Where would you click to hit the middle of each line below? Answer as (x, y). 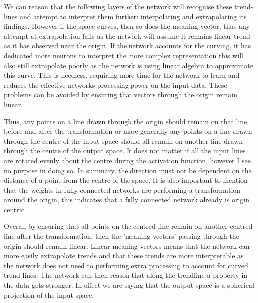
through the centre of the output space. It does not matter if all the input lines (125, 151)
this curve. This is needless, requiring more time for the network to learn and (122, 75)
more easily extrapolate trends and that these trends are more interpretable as (124, 255)
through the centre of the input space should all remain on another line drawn (124, 141)
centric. (15, 209)
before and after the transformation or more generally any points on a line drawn (128, 131)
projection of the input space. (49, 294)
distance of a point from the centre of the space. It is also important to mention (126, 180)
